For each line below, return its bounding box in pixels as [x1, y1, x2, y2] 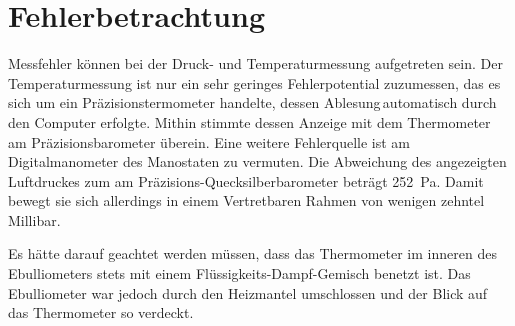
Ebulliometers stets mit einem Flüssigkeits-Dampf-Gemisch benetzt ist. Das [8, 263, 471, 284]
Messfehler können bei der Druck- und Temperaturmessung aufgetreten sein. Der [8, 53, 503, 74]
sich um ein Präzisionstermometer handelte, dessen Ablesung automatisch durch [8, 92, 497, 113]
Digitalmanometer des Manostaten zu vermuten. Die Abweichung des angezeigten [8, 151, 507, 172]
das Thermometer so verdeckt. [8, 302, 194, 323]
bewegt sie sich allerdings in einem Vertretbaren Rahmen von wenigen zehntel [8, 190, 485, 211]
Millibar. [8, 209, 61, 230]
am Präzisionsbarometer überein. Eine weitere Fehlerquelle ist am [8, 131, 410, 152]
